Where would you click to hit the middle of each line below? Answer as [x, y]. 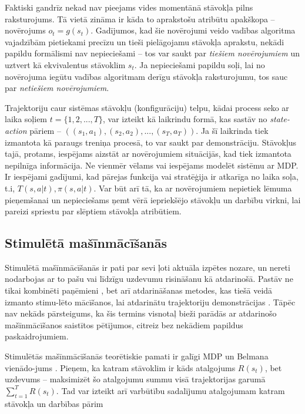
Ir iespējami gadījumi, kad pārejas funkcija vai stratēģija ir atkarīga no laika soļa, [152, 176]
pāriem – [45, 130]
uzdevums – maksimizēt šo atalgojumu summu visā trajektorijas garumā [135, 379]
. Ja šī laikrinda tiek [232, 130]
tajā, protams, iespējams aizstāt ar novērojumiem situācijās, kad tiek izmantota [148, 154]
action [16, 130]
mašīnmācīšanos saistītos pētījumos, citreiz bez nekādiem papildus [124, 324]
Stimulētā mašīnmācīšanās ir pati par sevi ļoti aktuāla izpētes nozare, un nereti [148, 267]
